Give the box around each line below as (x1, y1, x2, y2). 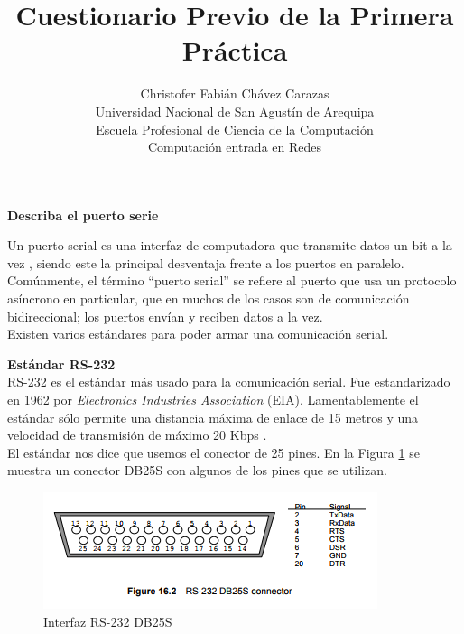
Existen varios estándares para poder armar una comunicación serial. (7, 324, 389, 343)
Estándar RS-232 (7, 354, 116, 373)
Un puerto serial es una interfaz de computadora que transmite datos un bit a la (7, 236, 452, 255)
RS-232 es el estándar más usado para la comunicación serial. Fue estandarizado (7, 372, 450, 391)
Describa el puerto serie (7, 205, 159, 224)
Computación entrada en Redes (147, 137, 322, 156)
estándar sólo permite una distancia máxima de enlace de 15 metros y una (7, 407, 418, 426)
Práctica (181, 32, 288, 69)
